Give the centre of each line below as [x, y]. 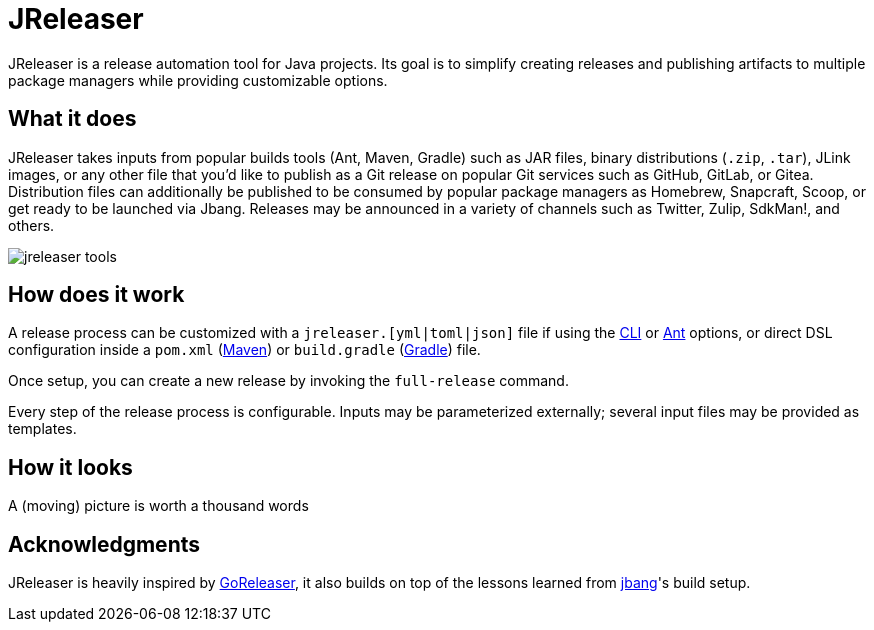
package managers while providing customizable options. [198, 80]
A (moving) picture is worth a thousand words [158, 506]
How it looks [70, 467]
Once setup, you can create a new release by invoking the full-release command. [288, 381]
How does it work [96, 295]
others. [31, 225]
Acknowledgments [104, 544]
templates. [42, 429]
